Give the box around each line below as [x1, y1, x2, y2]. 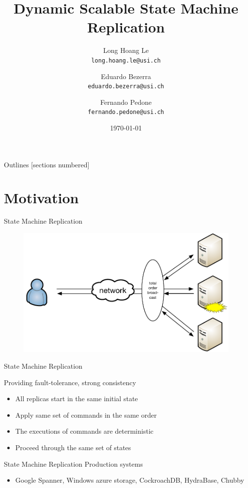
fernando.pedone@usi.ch [88, 109, 164, 116]
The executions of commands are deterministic [15, 426, 154, 436]
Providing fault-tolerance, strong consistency [4, 377, 136, 387]
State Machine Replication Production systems [4, 458, 143, 469]
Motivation [4, 188, 79, 208]
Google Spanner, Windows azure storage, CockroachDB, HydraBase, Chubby [15, 475, 244, 485]
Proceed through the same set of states [15, 442, 131, 453]
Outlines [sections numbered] [4, 159, 90, 169]
